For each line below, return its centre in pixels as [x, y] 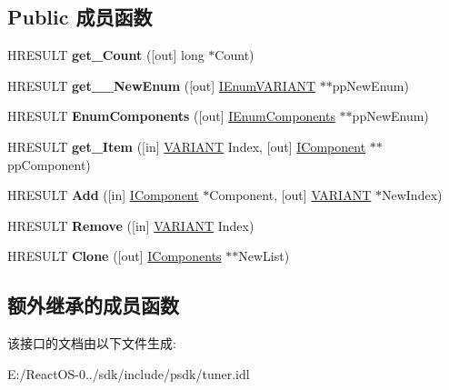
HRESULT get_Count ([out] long [106, 55]
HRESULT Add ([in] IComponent [103, 195]
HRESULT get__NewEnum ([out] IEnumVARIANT [162, 85]
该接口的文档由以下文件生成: [92, 343]
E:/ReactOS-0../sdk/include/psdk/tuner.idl [129, 373]
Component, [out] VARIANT [290, 195]
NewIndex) [412, 195]
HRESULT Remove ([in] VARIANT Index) [131, 225]
